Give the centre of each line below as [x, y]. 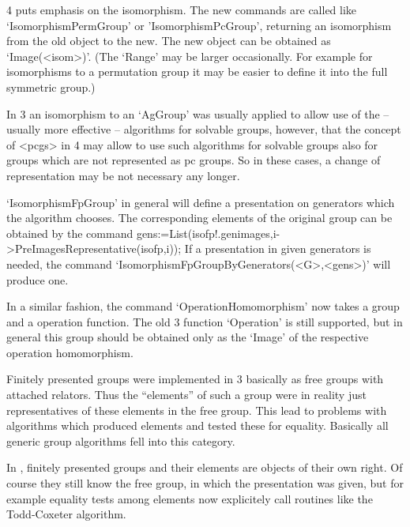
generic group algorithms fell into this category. [121, 440]
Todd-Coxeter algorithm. [66, 514]
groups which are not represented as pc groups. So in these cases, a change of [194, 160]
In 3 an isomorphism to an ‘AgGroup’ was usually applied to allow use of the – [198, 113]
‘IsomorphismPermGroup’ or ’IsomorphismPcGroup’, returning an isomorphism [199, 25]
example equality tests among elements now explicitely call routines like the [190, 498]
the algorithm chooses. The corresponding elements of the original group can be [199, 218]
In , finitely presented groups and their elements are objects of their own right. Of [205, 467]
